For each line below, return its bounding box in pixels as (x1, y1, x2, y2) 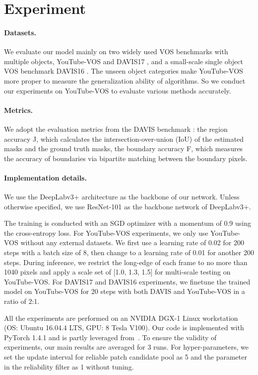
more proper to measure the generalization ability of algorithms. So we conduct (4, 75, 246, 86)
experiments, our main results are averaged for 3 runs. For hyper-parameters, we (4, 342, 249, 352)
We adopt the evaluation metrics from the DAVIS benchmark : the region (4, 123, 228, 134)
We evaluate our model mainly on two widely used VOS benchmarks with (4, 46, 228, 57)
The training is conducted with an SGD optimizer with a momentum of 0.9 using (4, 218, 251, 228)
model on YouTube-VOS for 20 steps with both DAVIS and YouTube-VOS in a (4, 286, 245, 296)
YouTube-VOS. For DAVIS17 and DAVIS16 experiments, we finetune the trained (4, 276, 251, 286)
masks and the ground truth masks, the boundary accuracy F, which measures (4, 143, 243, 154)
